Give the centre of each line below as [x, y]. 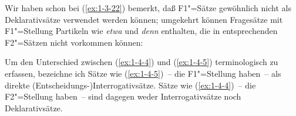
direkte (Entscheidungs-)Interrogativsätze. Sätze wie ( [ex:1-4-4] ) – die [130, 85]
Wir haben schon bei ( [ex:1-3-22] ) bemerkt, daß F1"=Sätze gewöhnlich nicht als [148, 8]
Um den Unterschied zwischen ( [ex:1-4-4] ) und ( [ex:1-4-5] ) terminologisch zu [142, 62]
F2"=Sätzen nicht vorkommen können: [74, 42]
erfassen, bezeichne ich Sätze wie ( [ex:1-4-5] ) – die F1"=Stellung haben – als [143, 73]
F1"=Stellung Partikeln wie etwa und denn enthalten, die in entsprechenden [141, 31]
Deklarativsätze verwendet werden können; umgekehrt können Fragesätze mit [144, 19]
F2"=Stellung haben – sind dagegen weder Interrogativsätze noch [123, 96]
